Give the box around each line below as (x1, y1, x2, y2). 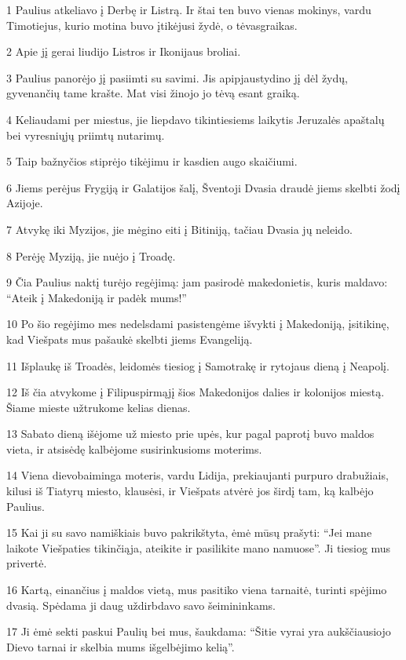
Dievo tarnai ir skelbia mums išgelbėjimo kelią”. (6, 638, 235, 655)
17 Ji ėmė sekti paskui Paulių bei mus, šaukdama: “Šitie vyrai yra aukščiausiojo (6, 623, 391, 640)
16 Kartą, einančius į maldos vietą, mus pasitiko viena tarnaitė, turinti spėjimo (6, 582, 387, 598)
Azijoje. (6, 195, 43, 211)
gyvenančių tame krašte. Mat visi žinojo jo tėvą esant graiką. (6, 85, 300, 101)
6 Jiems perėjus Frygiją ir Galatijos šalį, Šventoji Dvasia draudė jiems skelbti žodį (6, 179, 401, 195)
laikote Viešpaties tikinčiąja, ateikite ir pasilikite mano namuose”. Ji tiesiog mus (6, 539, 391, 556)
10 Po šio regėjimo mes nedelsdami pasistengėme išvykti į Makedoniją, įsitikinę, (6, 315, 390, 332)
